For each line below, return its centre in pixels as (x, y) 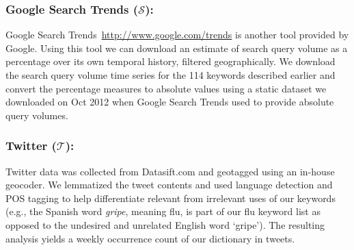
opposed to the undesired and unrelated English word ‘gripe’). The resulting (165, 224)
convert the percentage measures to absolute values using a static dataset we (166, 88)
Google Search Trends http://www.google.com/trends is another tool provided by (177, 35)
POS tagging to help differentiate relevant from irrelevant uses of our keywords (171, 198)
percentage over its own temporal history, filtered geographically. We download (171, 61)
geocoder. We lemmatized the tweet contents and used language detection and (169, 185)
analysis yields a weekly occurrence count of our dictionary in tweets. (150, 238)
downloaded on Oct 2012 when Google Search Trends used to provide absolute (170, 102)
